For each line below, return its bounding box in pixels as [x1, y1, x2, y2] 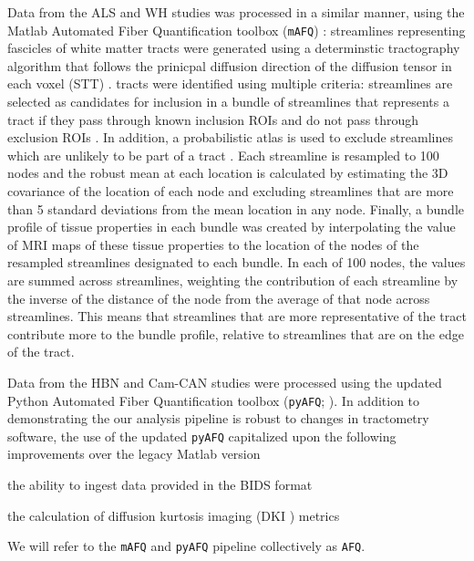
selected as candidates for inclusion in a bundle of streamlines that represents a [7, 92, 449, 111]
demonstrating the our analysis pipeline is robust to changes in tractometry [7, 409, 429, 428]
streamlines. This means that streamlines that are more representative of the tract [7, 306, 467, 326]
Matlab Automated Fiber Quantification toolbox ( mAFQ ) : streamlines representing [7, 20, 466, 39]
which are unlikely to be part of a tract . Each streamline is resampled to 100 [7, 145, 439, 164]
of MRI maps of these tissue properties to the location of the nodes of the [7, 234, 419, 254]
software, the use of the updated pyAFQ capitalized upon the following [7, 426, 397, 445]
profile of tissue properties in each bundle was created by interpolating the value [7, 217, 456, 236]
